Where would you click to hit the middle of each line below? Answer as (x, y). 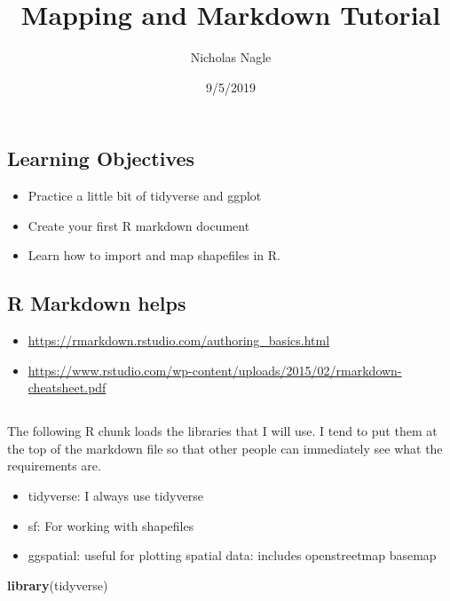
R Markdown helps (97, 303)
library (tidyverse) (58, 585)
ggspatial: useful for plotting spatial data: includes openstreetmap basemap (232, 555)
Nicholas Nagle (231, 57)
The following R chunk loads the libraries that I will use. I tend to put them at (222, 431)
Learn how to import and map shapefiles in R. (154, 255)
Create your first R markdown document (139, 225)
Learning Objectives (101, 158)
